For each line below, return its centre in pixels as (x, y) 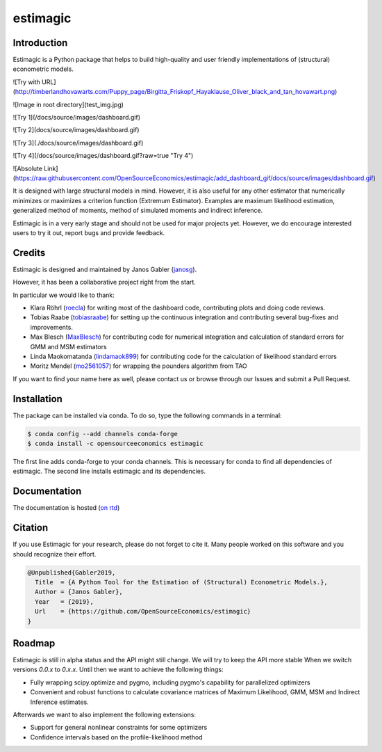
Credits (29, 253)
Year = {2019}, (64, 601)
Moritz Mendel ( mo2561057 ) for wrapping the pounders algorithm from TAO (139, 366)
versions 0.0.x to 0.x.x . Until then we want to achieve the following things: (118, 670)
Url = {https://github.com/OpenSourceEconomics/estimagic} (143, 611)
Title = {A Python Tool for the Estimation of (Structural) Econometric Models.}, (181, 582)
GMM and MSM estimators (68, 346)
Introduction (40, 43)
